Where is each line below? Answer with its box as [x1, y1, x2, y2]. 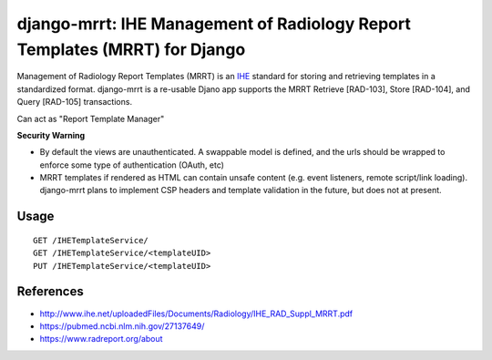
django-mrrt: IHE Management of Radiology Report [16, 14, 412, 34]
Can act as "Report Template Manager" [16, 113, 165, 124]
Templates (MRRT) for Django [16, 39, 246, 59]
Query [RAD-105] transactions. [16, 97, 132, 108]
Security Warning [16, 129, 86, 140]
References [16, 283, 84, 300]
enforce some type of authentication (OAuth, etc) [39, 159, 225, 170]
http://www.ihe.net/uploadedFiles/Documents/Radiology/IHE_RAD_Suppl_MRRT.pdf [39, 308, 354, 319]
